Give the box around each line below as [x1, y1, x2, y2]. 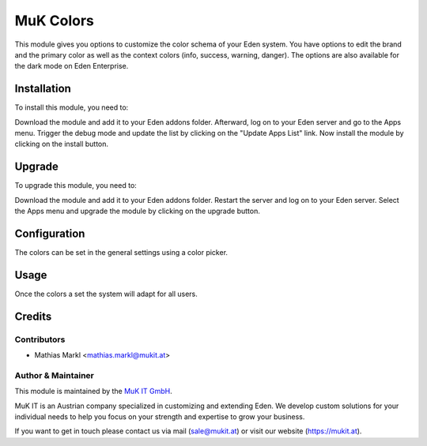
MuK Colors [14, 12, 95, 29]
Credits [14, 309, 52, 323]
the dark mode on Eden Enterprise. [14, 62, 129, 71]
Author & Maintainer [14, 369, 94, 380]
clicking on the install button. [14, 139, 109, 149]
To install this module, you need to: [14, 103, 129, 112]
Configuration [14, 227, 85, 240]
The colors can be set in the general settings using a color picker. [14, 248, 229, 257]
